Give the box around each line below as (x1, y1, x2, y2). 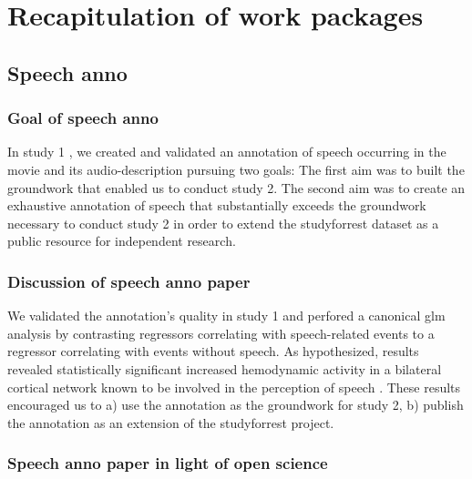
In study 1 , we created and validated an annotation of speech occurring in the (7, 142, 446, 161)
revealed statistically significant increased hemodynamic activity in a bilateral (7, 359, 442, 378)
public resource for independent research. (7, 231, 236, 250)
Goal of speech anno (7, 107, 159, 129)
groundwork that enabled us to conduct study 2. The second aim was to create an (7, 178, 466, 197)
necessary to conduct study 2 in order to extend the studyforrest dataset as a (7, 213, 439, 232)
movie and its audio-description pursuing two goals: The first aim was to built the (7, 159, 465, 178)
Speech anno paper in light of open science (7, 452, 328, 474)
